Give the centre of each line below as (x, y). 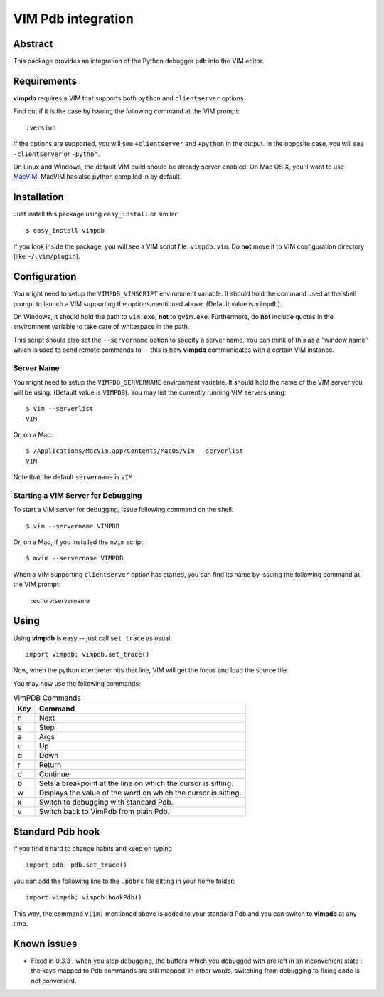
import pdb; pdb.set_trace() (76, 865)
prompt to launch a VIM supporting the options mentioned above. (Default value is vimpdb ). (148, 303)
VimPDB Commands (47, 698)
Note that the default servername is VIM (73, 477)
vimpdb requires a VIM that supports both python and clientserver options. (129, 98)
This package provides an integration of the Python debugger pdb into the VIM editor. (139, 61)
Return (50, 765)
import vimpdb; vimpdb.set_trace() (88, 654)
